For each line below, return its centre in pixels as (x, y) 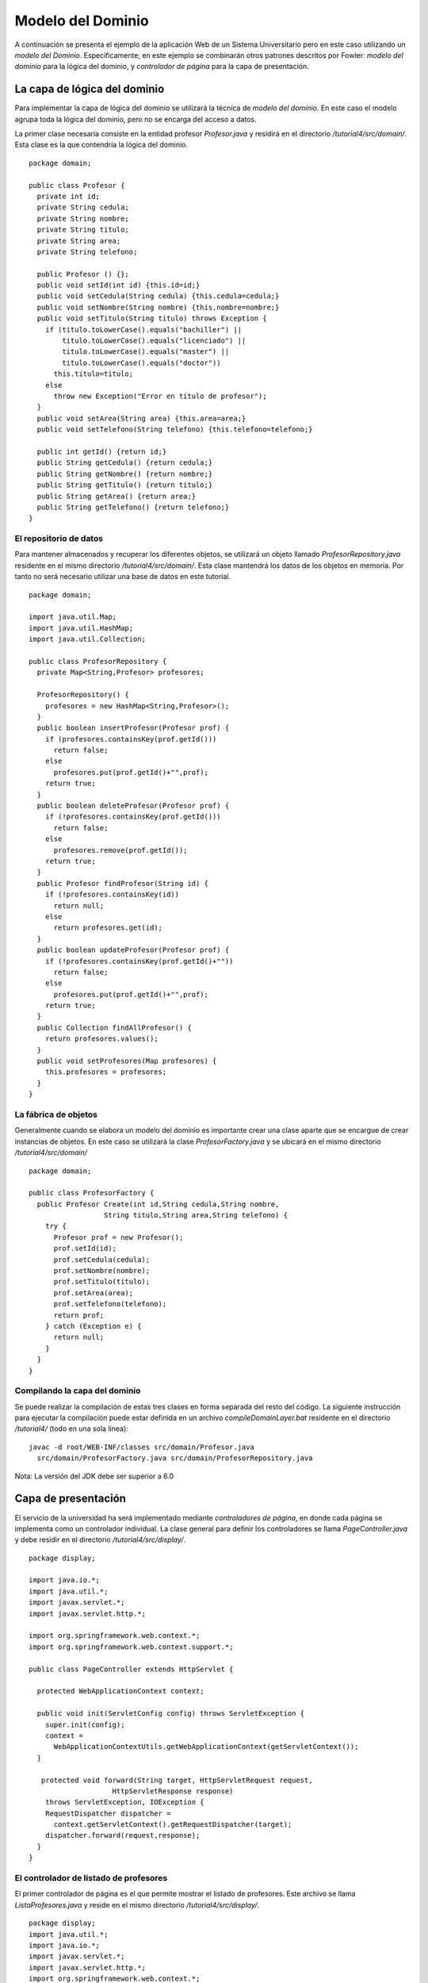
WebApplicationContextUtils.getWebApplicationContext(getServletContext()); (206, 1747)
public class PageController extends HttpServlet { (131, 1669)
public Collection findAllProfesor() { (114, 1028)
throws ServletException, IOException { (125, 1802)
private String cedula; (83, 207)
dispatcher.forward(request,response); (122, 1835)
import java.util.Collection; (88, 639)
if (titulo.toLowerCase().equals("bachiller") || (143, 330)
